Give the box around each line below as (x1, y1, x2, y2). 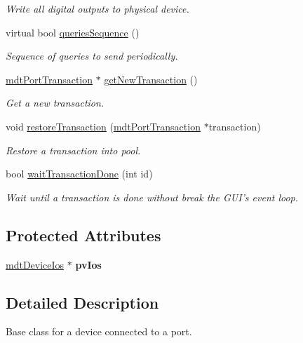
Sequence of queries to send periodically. (6, 48, 178, 63)
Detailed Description (6, 291, 159, 313)
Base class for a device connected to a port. (6, 324, 192, 339)
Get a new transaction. (6, 95, 105, 110)
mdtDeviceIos (6, 257, 65, 271)
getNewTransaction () (104, 72, 198, 86)
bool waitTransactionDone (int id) (6, 166, 153, 181)
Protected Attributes (6, 224, 161, 246)
